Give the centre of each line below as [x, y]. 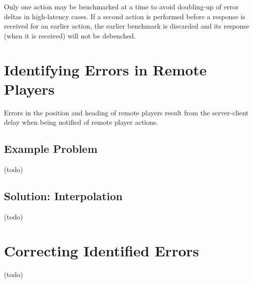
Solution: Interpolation [63, 196]
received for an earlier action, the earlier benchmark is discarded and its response [127, 26]
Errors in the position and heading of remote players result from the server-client [126, 112]
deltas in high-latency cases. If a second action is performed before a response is [125, 16]
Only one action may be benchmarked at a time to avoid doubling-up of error [121, 6]
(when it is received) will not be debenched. [70, 35]
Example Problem [51, 149]
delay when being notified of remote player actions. [81, 122]
